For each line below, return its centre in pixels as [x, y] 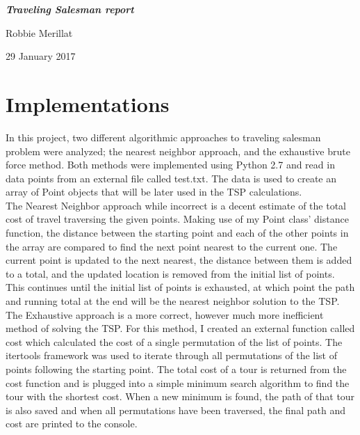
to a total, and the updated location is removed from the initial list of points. [170, 273]
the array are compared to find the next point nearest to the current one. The [172, 246]
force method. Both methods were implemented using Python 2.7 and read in [170, 165]
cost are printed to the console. [72, 424]
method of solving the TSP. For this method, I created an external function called [180, 328]
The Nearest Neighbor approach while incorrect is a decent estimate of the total [176, 205]
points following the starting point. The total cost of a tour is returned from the [176, 369]
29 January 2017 [41, 56]
